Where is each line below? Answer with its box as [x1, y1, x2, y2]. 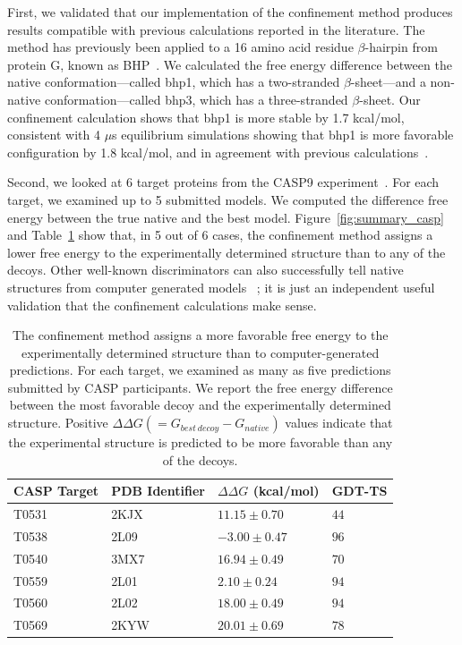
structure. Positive [7, 413, 108, 432]
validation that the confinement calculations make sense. [7, 295, 317, 314]
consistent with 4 [7, 125, 100, 144]
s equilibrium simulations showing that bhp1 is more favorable [112, 125, 454, 144]
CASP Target [13, 481, 99, 500]
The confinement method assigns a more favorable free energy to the [12, 326, 389, 344]
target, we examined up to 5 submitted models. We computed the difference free [7, 190, 449, 208]
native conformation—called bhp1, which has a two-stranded [7, 72, 340, 91]
